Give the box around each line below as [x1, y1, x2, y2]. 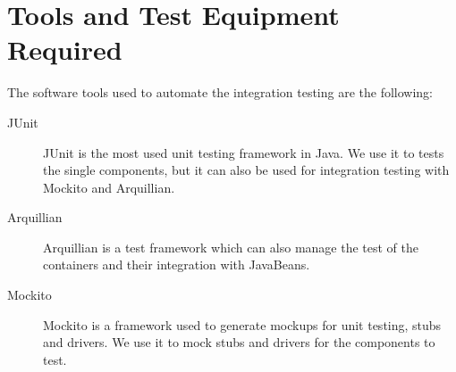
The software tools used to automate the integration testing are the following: [7, 83, 434, 102]
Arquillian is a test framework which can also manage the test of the [43, 237, 418, 256]
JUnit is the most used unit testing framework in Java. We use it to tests [43, 143, 444, 161]
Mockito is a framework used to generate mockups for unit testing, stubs [43, 315, 442, 334]
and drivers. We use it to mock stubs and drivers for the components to [43, 333, 435, 351]
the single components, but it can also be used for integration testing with [43, 161, 450, 179]
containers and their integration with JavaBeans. [43, 255, 310, 274]
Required [7, 31, 122, 68]
